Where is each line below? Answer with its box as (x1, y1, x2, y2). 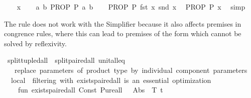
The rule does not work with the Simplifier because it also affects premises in (4, 18, 241, 29)
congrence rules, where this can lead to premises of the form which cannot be (4, 28, 241, 39)
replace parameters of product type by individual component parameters (14, 64, 247, 75)
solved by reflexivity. (4, 38, 67, 48)
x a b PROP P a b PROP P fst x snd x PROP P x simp (17, 2, 245, 12)
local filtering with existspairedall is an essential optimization (11, 74, 211, 85)
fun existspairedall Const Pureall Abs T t (18, 84, 163, 95)
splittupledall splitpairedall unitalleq (7, 55, 125, 65)
